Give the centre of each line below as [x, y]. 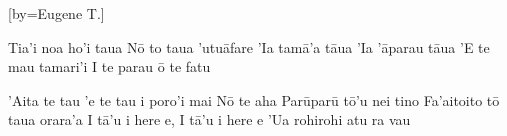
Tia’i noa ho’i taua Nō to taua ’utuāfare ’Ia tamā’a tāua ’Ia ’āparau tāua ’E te [249, 46]
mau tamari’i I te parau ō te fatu [109, 66]
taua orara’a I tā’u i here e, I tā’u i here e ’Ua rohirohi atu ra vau [209, 119]
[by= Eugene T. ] [56, 13]
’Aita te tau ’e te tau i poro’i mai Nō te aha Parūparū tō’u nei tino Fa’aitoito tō [254, 99]
